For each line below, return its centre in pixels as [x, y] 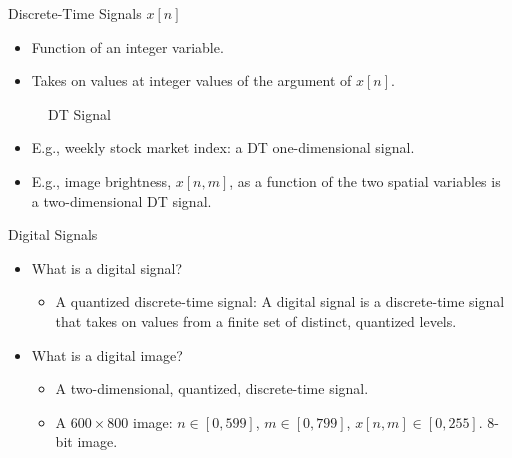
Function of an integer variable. [127, 46]
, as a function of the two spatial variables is [365, 180]
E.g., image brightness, [101, 180]
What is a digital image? [107, 354]
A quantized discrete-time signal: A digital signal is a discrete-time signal [280, 301]
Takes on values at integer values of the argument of [191, 80]
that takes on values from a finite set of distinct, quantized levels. [256, 320]
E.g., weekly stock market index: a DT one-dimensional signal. [223, 147]
